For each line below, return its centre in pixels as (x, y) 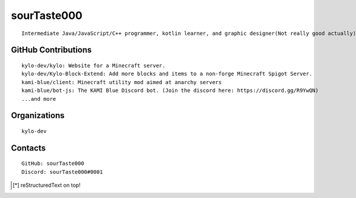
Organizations (38, 116)
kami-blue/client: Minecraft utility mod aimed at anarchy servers (122, 82)
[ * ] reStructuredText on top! (47, 185)
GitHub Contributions (51, 50)
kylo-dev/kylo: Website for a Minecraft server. (93, 66)
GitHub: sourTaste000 (53, 164)
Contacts (28, 148)
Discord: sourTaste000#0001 (62, 172)
